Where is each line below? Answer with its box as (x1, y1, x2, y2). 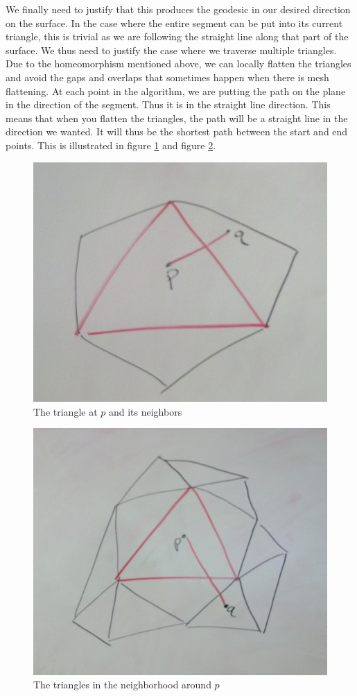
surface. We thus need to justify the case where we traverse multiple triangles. (6, 42, 337, 57)
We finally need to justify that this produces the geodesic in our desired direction (6, 2, 351, 16)
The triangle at (33, 404, 98, 418)
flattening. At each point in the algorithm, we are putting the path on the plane (6, 83, 346, 98)
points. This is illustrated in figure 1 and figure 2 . (6, 137, 216, 152)
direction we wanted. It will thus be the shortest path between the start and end (6, 124, 348, 139)
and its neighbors (108, 404, 182, 418)
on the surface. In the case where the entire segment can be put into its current (6, 15, 343, 30)
